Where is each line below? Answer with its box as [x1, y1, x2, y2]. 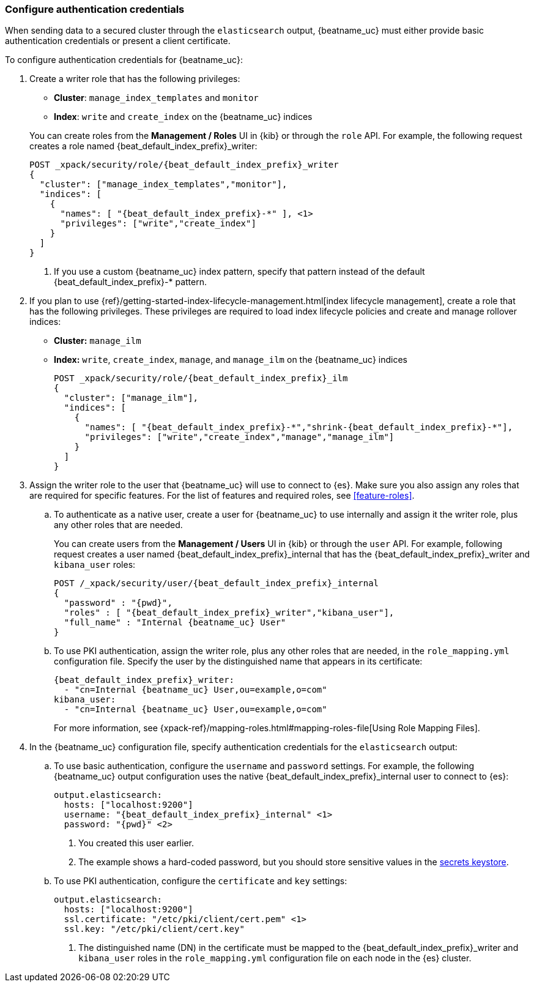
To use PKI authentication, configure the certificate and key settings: [54, 876, 347, 887]
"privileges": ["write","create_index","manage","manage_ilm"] [84, 432, 395, 442]
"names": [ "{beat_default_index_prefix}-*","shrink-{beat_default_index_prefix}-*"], [84, 422, 513, 433]
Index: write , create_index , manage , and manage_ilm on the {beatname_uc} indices [54, 354, 407, 365]
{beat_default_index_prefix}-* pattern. [54, 277, 207, 288]
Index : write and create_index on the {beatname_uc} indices [54, 111, 313, 122]
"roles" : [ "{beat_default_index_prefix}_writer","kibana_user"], [64, 608, 395, 618]
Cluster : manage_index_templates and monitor [54, 92, 259, 103]
